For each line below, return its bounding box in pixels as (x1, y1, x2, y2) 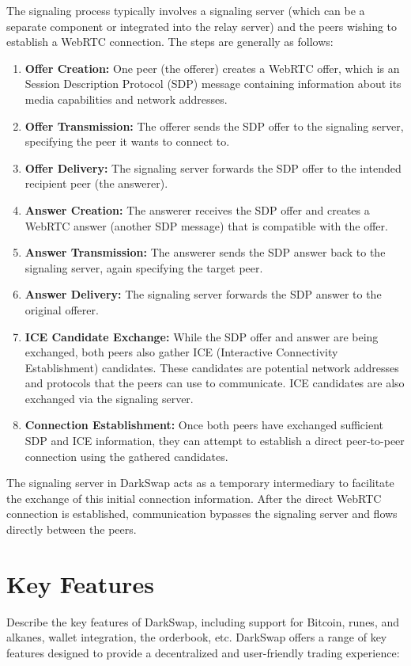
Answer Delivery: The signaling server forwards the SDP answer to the (25, 286, 382, 303)
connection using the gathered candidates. (25, 447, 228, 464)
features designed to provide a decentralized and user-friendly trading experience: (6, 644, 400, 660)
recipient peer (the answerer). (25, 175, 168, 192)
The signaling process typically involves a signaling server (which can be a (6, 2, 365, 18)
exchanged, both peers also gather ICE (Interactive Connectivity (25, 344, 338, 360)
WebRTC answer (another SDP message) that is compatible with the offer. (25, 217, 388, 234)
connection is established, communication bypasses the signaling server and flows (6, 505, 398, 522)
